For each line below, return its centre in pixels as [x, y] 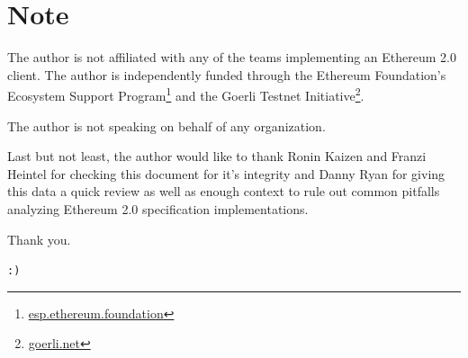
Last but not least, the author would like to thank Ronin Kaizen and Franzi [217, 156]
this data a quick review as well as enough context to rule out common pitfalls [224, 191]
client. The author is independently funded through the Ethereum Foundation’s [227, 74]
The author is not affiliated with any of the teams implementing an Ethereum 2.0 [232, 57]
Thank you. [39, 239]
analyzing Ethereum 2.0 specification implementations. [158, 208]
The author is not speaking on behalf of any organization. [166, 125]
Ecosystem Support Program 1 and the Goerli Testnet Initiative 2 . [186, 94]
